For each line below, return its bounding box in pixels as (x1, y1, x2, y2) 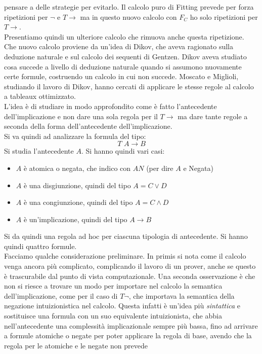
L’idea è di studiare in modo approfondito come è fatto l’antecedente (4, 100, 217, 111)
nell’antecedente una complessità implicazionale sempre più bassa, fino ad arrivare (4, 320, 258, 331)
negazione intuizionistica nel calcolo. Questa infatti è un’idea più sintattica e (4, 300, 241, 311)
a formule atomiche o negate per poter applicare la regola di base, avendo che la (4, 330, 252, 341)
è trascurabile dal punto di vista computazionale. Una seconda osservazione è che (4, 270, 255, 281)
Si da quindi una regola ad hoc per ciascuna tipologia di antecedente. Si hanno (4, 231, 248, 241)
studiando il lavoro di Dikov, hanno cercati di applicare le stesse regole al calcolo (4, 81, 254, 91)
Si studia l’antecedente (4, 146, 74, 156)
